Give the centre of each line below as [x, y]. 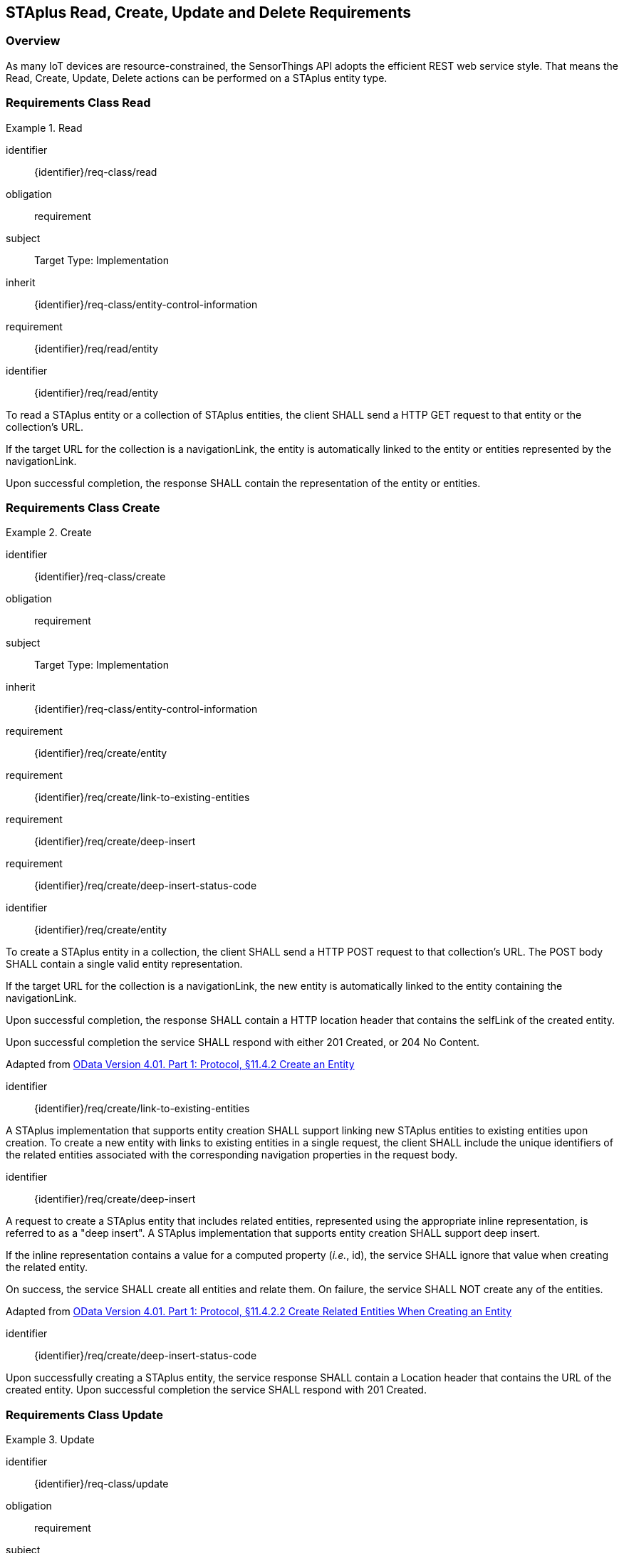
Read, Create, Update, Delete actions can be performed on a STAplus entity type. [197, 78]
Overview [33, 41]
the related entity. [47, 1267]
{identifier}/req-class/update [102, 1484]
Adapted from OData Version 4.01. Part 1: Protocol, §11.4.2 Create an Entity [180, 1065]
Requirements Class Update [84, 1415]
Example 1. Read [44, 127]
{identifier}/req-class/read [96, 172]
